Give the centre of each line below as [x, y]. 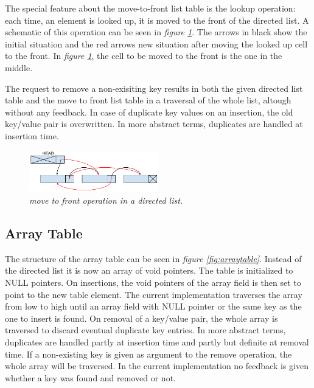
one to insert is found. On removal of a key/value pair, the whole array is [141, 318]
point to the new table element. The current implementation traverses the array [154, 294]
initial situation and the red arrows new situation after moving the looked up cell [156, 43]
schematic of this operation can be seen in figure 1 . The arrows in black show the [156, 32]
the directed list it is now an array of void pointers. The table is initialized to [149, 270]
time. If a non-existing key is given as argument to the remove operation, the [148, 354]
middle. [19, 67]
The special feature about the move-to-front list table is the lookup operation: [150, 8]
